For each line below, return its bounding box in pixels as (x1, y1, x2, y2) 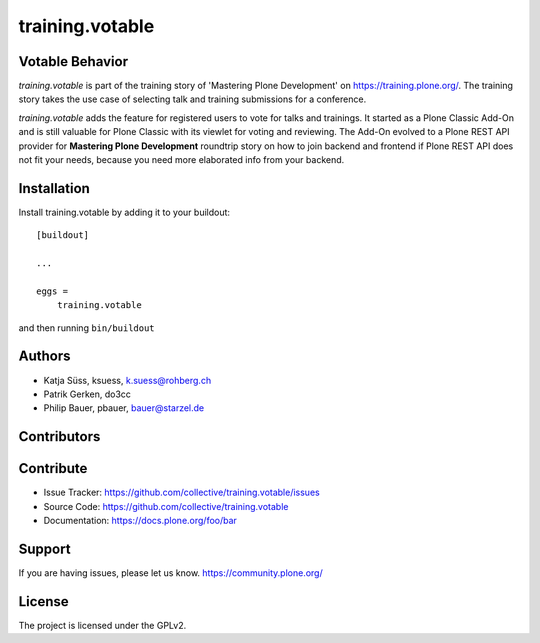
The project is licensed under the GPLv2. (18, 619, 187, 631)
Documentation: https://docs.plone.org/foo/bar (43, 515, 237, 527)
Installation (18, 180, 90, 197)
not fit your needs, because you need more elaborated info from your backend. (18, 154, 345, 166)
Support (18, 540, 71, 557)
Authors (18, 348, 71, 365)
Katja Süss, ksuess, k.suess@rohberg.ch (43, 374, 212, 386)
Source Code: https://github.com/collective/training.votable (43, 500, 289, 512)
